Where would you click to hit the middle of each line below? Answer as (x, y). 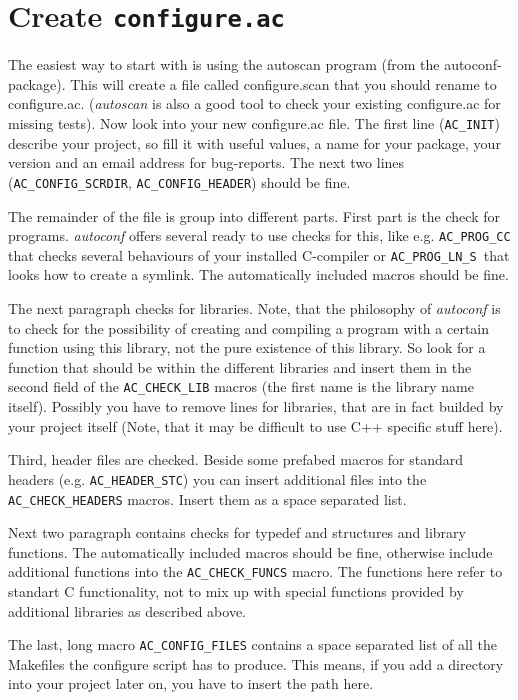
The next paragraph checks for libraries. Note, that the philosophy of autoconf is (254, 308)
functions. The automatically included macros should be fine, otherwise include (250, 551)
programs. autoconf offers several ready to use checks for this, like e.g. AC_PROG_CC (259, 235)
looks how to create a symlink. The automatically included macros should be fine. (258, 274)
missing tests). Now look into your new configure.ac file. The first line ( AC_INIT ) (254, 123)
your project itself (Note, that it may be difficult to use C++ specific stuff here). (255, 425)
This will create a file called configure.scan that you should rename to (283, 83)
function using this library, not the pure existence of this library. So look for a (247, 347)
